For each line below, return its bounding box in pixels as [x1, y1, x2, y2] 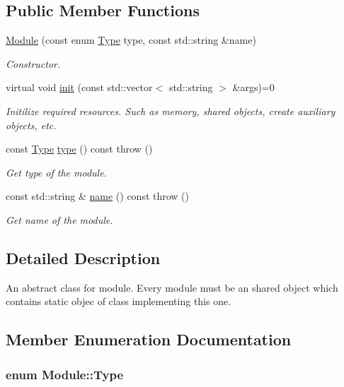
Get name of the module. [6, 212, 113, 227]
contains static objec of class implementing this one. [6, 294, 231, 309]
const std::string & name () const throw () [6, 189, 189, 203]
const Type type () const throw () [6, 141, 153, 156]
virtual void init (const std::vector [6, 80, 153, 95]
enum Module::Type [6, 365, 124, 383]
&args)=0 [232, 80, 275, 95]
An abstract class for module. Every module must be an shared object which [6, 280, 338, 294]
